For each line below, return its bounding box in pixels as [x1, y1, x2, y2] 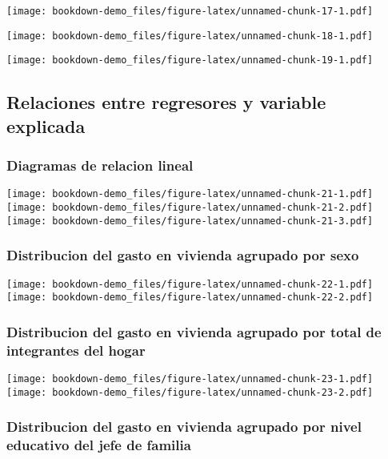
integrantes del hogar [6, 340, 146, 360]
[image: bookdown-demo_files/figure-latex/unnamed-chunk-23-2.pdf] [6, 386, 374, 398]
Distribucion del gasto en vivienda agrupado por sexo [6, 245, 359, 265]
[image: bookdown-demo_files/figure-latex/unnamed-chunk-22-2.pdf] [6, 292, 374, 304]
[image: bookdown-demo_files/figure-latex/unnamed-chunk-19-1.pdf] [6, 54, 374, 66]
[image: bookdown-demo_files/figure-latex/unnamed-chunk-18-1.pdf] [6, 30, 374, 42]
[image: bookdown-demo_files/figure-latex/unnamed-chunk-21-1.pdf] [6, 188, 374, 200]
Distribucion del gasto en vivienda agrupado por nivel [6, 417, 362, 437]
